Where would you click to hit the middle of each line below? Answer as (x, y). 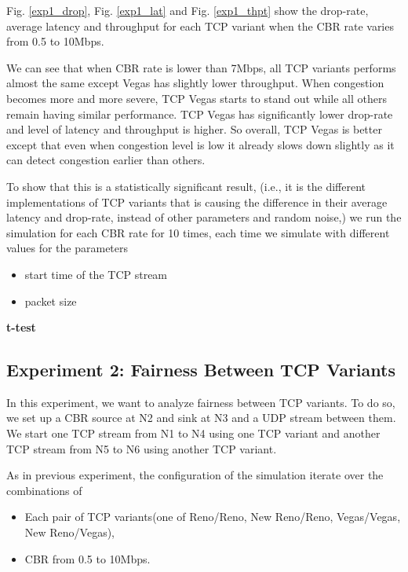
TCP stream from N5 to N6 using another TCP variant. (142, 448)
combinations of (44, 490)
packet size (51, 301)
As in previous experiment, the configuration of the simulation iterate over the (195, 475)
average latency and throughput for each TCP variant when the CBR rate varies (200, 26)
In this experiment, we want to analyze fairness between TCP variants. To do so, (201, 402)
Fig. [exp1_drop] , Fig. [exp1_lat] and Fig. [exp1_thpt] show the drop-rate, (188, 10)
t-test (21, 327)
